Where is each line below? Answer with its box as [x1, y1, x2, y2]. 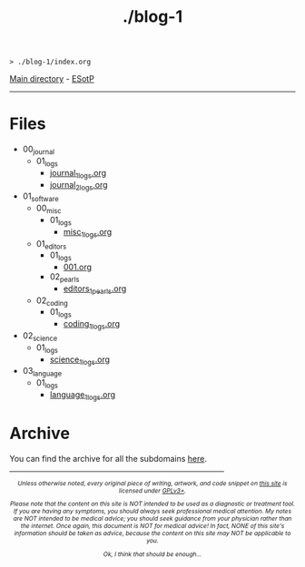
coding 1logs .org [63, 318, 121, 332]
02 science [22, 330, 57, 343]
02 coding [35, 295, 68, 308]
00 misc [35, 202, 62, 215]
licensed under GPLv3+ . [118, 486, 187, 495]
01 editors [35, 238, 67, 251]
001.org [63, 261, 93, 273]
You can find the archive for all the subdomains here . [9, 453, 207, 464]
